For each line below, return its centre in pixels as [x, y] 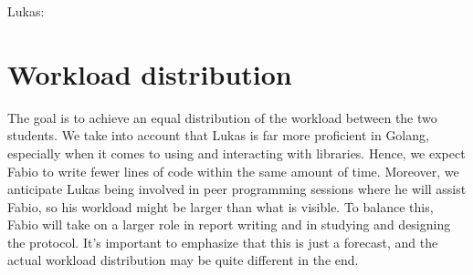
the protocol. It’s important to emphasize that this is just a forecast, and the [223, 242]
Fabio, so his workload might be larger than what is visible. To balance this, [221, 206]
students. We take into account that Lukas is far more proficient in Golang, [218, 135]
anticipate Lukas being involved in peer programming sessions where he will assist [237, 189]
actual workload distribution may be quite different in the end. [183, 260]
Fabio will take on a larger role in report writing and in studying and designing [229, 224]
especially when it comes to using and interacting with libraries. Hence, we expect [236, 153]
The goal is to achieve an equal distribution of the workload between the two [222, 117]
